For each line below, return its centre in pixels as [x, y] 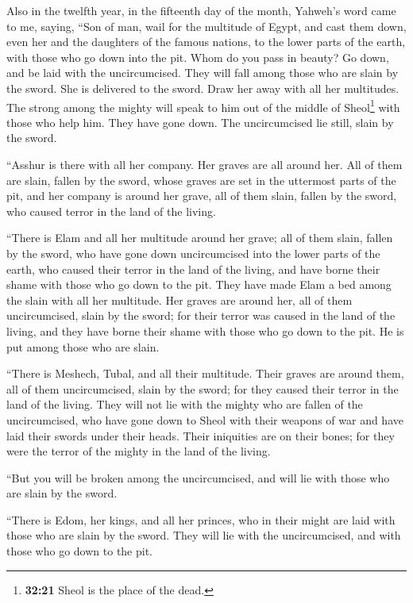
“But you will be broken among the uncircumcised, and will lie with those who [198, 477]
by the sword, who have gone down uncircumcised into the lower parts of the [193, 253]
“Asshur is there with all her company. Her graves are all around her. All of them [205, 164]
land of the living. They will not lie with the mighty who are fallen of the [185, 404]
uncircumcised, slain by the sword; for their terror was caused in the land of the [201, 315]
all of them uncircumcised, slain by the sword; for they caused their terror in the [203, 388]
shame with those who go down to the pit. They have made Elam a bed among [199, 284]
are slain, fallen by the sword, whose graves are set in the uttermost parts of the [201, 180]
